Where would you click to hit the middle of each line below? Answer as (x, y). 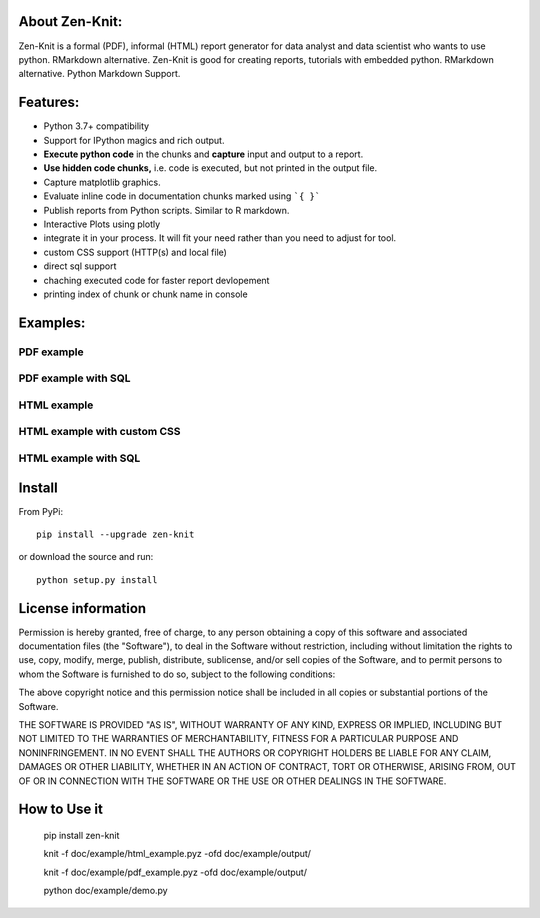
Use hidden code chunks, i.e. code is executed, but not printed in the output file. (210, 168)
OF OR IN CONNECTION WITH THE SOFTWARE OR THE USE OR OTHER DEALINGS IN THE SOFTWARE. (232, 781)
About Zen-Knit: (70, 21)
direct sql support (80, 266)
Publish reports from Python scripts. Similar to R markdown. (166, 210)
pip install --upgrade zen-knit (115, 534)
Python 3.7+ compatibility (96, 126)
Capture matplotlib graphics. (102, 182)
